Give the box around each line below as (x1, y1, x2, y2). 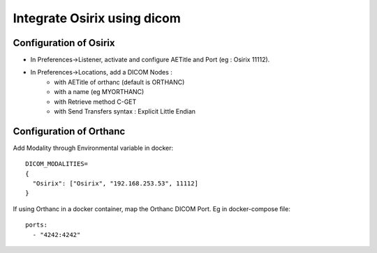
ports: (25, 221, 48, 229)
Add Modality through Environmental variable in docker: (13, 144, 174, 152)
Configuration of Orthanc (13, 125, 126, 137)
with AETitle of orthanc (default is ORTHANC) (54, 77, 185, 86)
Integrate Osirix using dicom (13, 10, 181, 26)
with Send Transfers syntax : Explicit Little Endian (54, 107, 195, 116)
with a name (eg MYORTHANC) (54, 88, 145, 96)
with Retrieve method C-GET (54, 98, 137, 106)
